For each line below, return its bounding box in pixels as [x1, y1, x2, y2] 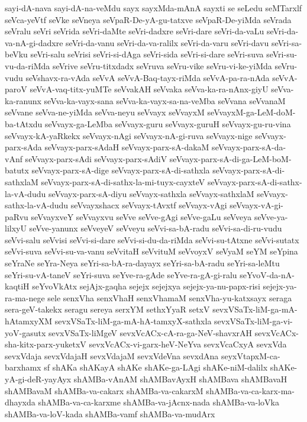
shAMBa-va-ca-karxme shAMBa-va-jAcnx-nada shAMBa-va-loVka [38, 396, 280, 408]
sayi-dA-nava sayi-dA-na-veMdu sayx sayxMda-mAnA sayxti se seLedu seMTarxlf [5, 2, 302, 14]
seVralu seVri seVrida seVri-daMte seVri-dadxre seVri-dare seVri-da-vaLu [5, 25, 264, 37]
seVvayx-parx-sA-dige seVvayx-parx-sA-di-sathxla [31, 164, 210, 176]
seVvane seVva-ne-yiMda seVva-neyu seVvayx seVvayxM [5, 106, 205, 118]
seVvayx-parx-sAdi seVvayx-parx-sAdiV [25, 152, 167, 165]
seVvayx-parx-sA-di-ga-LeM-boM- [169, 152, 292, 165]
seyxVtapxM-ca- [221, 349, 280, 362]
